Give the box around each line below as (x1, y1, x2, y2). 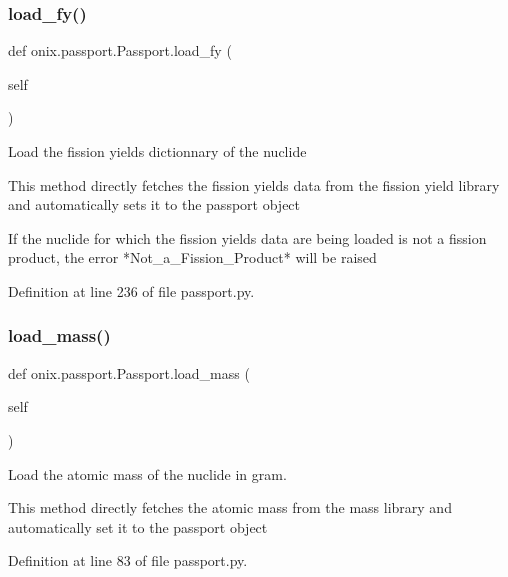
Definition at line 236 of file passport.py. (8, 280, 255, 301)
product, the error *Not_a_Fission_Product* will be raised (8, 247, 377, 268)
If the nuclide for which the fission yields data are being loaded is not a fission (8, 227, 487, 248)
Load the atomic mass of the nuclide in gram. (8, 463, 287, 484)
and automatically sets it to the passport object (8, 194, 301, 215)
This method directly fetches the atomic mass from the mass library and (8, 497, 452, 518)
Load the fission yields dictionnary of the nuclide (8, 141, 307, 161)
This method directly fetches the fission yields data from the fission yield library (8, 174, 500, 195)
